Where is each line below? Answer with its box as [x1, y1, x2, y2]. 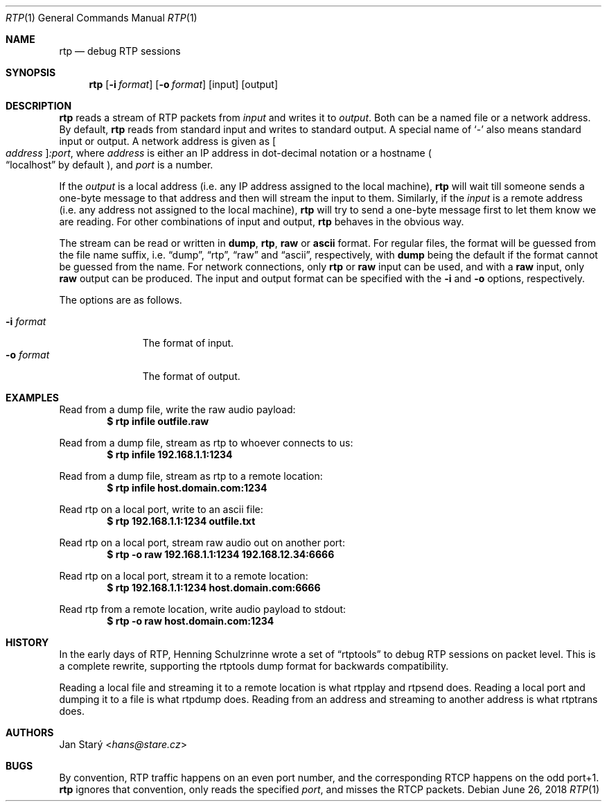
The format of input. [142, 337, 234, 349]
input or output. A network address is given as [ [59, 135, 276, 147]
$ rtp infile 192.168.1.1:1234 [107, 449, 233, 460]
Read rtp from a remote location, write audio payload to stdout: [59, 603, 346, 615]
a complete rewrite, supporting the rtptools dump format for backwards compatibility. [59, 660, 449, 672]
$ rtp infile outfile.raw [107, 415, 209, 427]
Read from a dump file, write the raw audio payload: [59, 403, 296, 415]
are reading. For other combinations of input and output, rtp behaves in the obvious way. [59, 216, 464, 227]
